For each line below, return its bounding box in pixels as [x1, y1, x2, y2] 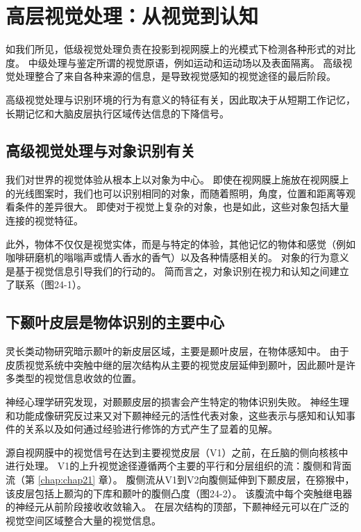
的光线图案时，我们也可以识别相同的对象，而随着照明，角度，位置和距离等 [6, 185, 346, 200]
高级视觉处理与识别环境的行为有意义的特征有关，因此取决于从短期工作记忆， [6, 92, 355, 106]
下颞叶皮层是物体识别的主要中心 [6, 311, 224, 333]
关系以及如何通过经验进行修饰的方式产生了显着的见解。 [24, 422, 278, 436]
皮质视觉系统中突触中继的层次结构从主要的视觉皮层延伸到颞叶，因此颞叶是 [6, 357, 346, 372]
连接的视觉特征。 [6, 213, 83, 228]
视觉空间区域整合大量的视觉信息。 [6, 513, 161, 527]
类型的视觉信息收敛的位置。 [15, 371, 142, 385]
